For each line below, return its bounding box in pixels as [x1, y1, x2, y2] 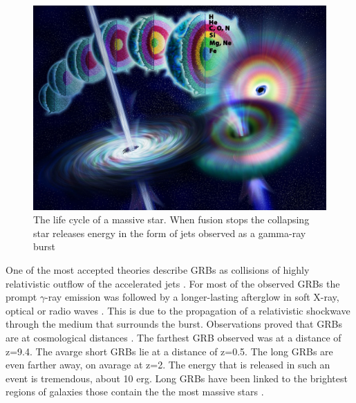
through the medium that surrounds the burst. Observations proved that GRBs [6, 317, 342, 331]
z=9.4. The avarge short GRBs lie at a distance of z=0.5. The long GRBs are [6, 344, 333, 358]
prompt [6, 290, 37, 304]
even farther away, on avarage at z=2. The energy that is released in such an [6, 357, 330, 372]
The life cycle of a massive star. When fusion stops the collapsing [33, 212, 310, 227]
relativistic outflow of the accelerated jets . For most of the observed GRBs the [6, 276, 340, 290]
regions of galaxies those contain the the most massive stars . [6, 384, 264, 399]
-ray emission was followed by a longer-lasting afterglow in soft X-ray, [45, 290, 339, 304]
